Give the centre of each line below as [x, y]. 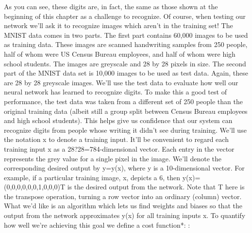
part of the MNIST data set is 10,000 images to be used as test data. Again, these [126, 73]
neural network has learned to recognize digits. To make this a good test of [115, 92]
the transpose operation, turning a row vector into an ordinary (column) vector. [123, 196]
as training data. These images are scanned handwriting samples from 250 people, [126, 44]
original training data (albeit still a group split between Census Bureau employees [126, 111]
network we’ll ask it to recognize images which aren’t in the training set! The [118, 25]
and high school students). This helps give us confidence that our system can [118, 120]
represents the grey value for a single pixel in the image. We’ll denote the [113, 158]
